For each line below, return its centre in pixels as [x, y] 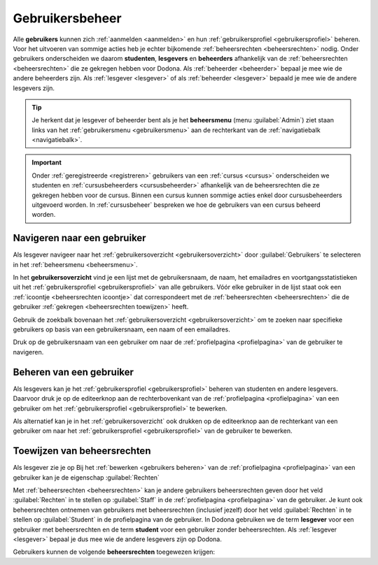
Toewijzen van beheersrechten [82, 451]
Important [47, 163]
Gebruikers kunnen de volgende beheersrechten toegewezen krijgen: [114, 552]
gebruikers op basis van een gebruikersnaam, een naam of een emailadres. [121, 329]
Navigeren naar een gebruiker [79, 238]
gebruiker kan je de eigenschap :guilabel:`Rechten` [86, 477]
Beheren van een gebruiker [73, 372]
